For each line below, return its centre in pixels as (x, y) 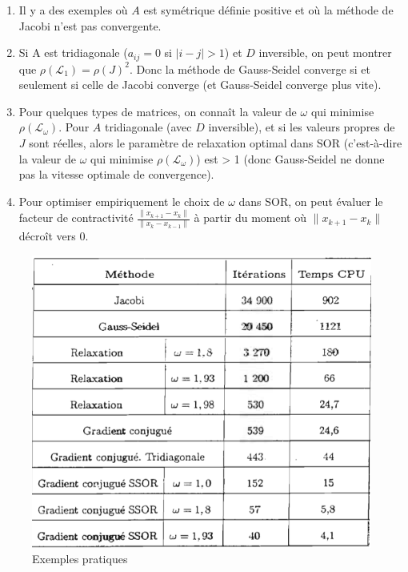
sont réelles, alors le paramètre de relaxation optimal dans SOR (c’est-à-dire (216, 143)
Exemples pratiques (80, 559)
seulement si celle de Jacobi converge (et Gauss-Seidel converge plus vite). (200, 85)
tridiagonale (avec (148, 127)
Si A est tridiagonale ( (73, 52)
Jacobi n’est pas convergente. (90, 25)
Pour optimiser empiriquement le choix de (122, 201)
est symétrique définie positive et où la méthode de (268, 10)
